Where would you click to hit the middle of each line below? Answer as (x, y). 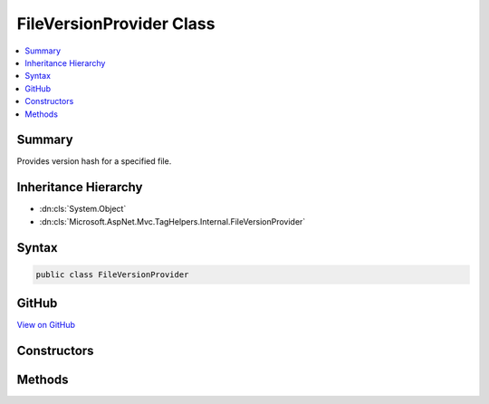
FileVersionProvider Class (116, 24)
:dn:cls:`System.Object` (83, 209)
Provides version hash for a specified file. (94, 161)
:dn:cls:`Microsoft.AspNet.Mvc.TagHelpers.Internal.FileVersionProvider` (173, 221)
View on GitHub (46, 325)
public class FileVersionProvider (112, 274)
